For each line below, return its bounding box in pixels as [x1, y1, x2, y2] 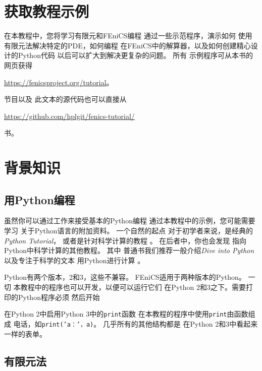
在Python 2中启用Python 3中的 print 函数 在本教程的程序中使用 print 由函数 [4, 308, 248, 319]
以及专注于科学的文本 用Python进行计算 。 [4, 255, 145, 265]
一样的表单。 [4, 328, 46, 339]
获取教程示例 [4, 1, 89, 22]
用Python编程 [4, 192, 75, 207]
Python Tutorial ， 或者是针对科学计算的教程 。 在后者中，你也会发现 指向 [4, 235, 246, 245]
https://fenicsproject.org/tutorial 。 [4, 77, 114, 87]
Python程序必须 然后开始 [18, 291, 100, 302]
